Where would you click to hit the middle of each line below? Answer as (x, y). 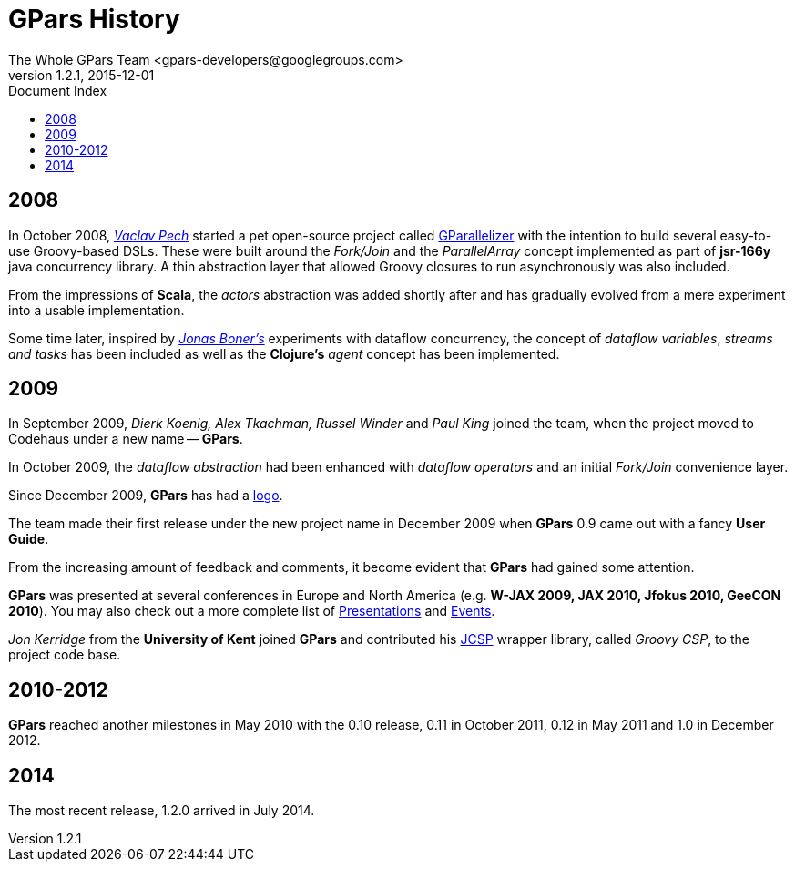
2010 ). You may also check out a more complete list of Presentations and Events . (252, 611)
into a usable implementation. (97, 310)
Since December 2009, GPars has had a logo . (146, 496)
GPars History (94, 19)
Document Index (58, 90)
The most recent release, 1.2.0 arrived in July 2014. (162, 811)
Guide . (29, 539)
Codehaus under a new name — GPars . (126, 439)
